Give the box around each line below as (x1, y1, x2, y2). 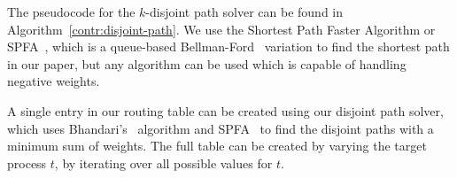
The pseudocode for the (7, 3, 136, 20)
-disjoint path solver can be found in (145, 3, 344, 20)
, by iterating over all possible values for (54, 153, 273, 172)
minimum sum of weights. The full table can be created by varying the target (7, 136, 427, 155)
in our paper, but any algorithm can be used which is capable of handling (7, 54, 407, 73)
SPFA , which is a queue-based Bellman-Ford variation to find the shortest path (7, 37, 450, 56)
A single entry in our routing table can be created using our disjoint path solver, (7, 101, 444, 120)
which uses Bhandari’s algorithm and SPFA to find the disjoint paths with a (7, 119, 434, 137)
